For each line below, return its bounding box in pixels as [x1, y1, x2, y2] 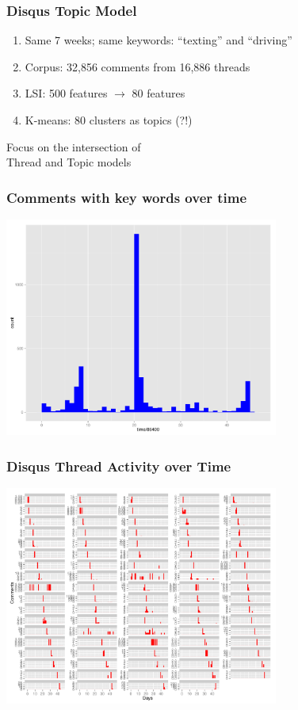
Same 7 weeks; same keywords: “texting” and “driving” [25, 32, 292, 48]
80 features [132, 85, 185, 101]
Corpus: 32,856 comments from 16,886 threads [25, 58, 250, 74]
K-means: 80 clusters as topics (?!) [25, 112, 193, 128]
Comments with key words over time [6, 187, 247, 207]
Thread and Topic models [6, 154, 132, 170]
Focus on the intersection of [6, 138, 141, 155]
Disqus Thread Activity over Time [6, 456, 231, 475]
